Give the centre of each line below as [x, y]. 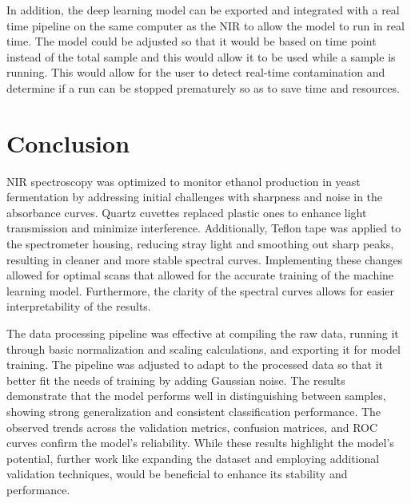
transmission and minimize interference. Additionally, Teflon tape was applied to [204, 228]
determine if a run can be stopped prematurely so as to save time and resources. [203, 87]
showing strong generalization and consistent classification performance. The [194, 411]
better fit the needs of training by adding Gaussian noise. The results [176, 380]
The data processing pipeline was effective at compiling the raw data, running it [203, 333]
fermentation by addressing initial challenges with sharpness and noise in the [195, 197]
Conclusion [68, 143]
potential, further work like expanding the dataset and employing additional [193, 458]
